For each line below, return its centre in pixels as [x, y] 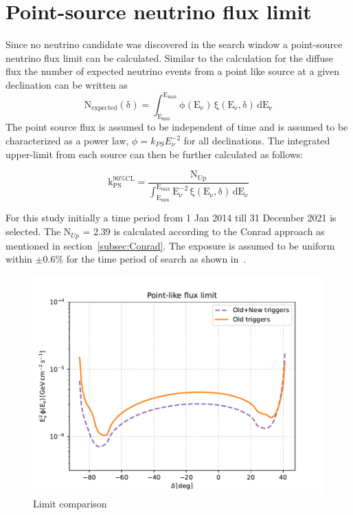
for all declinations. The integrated [257, 141]
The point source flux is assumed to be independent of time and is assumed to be [177, 127]
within [19, 259]
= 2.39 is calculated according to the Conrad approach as [204, 231]
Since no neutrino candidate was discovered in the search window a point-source [174, 44]
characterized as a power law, [67, 141]
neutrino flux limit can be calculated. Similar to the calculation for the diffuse [170, 57]
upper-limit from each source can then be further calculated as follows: [155, 154]
